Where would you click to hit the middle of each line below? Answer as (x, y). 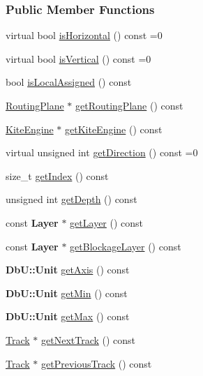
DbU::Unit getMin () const (67, 293)
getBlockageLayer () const (126, 246)
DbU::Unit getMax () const (68, 316)
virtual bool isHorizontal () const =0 (84, 35)
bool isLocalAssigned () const (69, 82)
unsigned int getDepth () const (72, 199)
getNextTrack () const (89, 339)
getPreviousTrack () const (97, 363)
